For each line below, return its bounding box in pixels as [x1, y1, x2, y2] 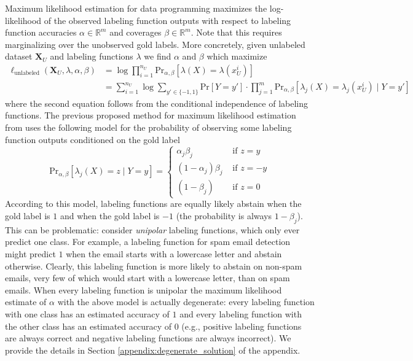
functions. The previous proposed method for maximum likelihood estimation [5, 109, 296, 122]
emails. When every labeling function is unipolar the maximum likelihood [5, 283, 282, 296]
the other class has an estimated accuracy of [5, 319, 172, 332]
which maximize [206, 50, 267, 63]
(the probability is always [176, 209, 272, 222]
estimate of [5, 295, 47, 308]
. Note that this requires [191, 26, 282, 39]
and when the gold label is [60, 209, 160, 222]
